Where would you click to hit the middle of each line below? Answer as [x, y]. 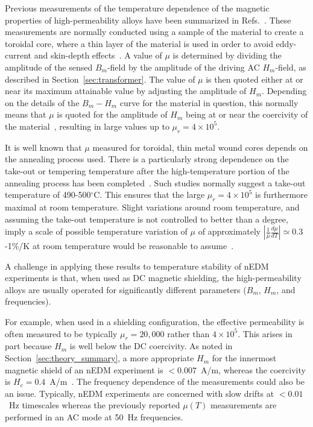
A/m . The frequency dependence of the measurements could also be [177, 381]
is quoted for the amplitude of [112, 114]
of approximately [229, 231]
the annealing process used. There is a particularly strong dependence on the [147, 159]
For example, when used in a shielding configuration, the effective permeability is [155, 322]
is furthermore [281, 195]
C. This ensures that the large [149, 195]
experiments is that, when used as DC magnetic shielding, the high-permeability [153, 278]
